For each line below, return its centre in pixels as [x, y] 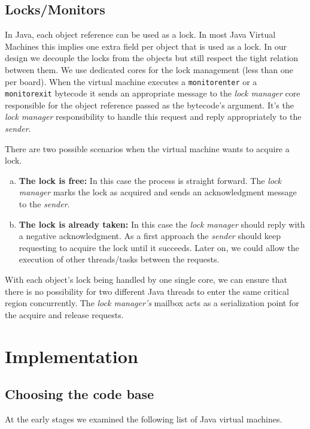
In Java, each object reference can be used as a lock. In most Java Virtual [140, 34]
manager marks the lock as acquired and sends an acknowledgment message [158, 192]
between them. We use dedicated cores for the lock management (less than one [149, 69]
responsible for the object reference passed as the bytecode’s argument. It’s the [149, 105]
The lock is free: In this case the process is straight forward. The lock [150, 180]
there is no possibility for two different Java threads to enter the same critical [147, 291]
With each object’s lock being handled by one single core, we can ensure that [146, 280]
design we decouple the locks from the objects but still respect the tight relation [152, 58]
